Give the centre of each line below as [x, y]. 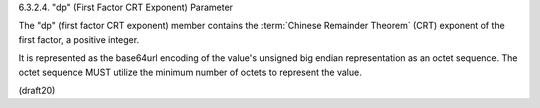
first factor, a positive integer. [79, 39]
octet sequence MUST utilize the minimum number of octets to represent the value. [190, 72]
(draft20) [37, 90]
